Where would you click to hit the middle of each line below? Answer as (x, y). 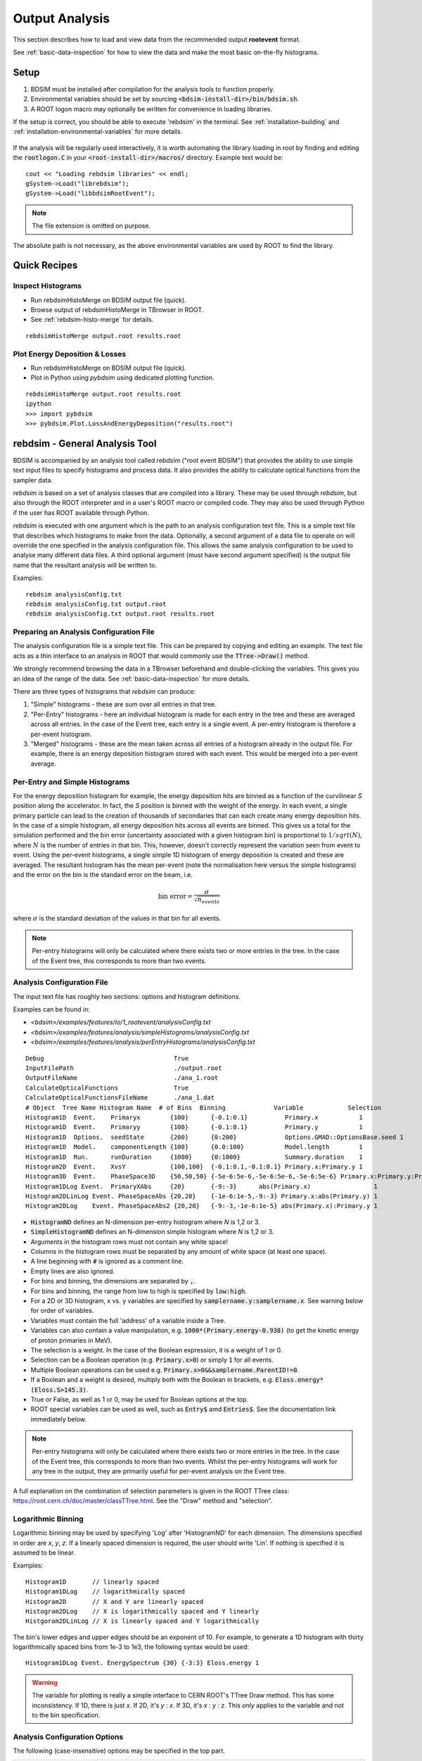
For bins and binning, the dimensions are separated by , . (113, 1281)
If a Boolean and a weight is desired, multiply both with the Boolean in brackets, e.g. (152, 1380)
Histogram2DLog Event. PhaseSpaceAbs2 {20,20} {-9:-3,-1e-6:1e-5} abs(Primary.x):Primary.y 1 (202, 1206)
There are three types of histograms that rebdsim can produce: (104, 692)
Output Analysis (62, 18)
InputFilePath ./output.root (124, 1068)
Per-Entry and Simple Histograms (71, 782)
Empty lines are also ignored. (73, 1271)
